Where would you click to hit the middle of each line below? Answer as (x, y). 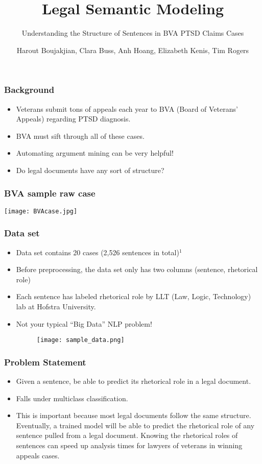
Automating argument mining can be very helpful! (95, 153)
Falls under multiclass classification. (72, 398)
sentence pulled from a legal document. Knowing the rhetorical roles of (127, 435)
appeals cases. (38, 455)
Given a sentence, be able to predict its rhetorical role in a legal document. (134, 381)
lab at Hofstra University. (56, 307)
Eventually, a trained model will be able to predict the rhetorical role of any (135, 425)
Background (29, 90)
